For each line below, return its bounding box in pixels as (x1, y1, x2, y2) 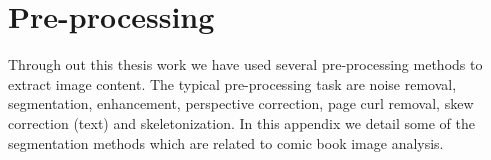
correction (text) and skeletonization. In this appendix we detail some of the (8, 112, 475, 133)
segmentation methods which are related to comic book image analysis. (8, 132, 444, 153)
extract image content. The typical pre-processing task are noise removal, (8, 73, 457, 94)
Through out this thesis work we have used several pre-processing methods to (8, 54, 483, 75)
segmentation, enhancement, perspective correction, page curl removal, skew (8, 93, 474, 114)
